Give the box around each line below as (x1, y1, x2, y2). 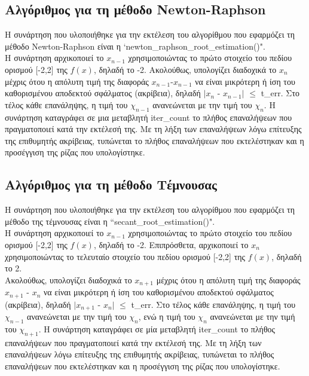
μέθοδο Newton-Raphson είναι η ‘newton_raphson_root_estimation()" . (5, 39, 265, 52)
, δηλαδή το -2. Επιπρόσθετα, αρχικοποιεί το (93, 238, 249, 250)
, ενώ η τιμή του (138, 310, 195, 323)
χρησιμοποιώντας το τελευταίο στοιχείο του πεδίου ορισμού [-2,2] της (5, 250, 246, 262)
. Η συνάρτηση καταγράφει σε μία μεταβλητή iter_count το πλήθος (38, 322, 276, 335)
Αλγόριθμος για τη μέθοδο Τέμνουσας (5, 175, 217, 194)
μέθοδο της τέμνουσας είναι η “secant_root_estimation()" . (5, 215, 215, 227)
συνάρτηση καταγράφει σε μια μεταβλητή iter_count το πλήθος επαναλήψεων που (5, 111, 292, 123)
